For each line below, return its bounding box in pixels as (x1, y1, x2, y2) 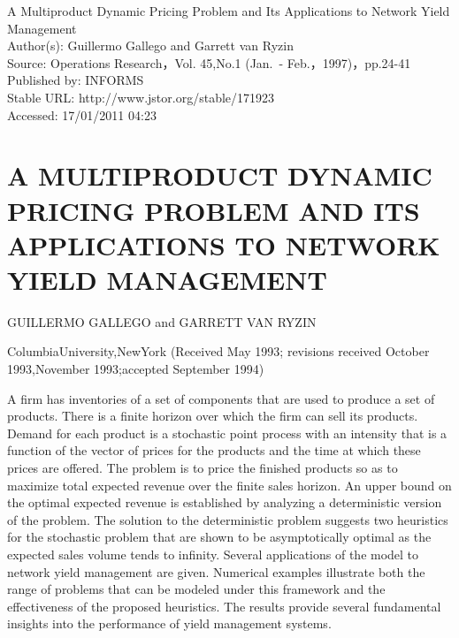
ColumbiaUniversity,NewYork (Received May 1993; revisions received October (7, 342, 430, 361)
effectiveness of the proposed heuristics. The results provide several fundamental (7, 596, 441, 615)
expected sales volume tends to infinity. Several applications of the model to (7, 544, 419, 563)
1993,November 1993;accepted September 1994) (7, 360, 264, 378)
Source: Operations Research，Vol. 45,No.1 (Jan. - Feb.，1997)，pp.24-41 (7, 53, 411, 72)
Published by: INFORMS (7, 71, 144, 89)
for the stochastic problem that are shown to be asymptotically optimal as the (7, 528, 432, 546)
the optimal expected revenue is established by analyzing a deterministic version (7, 493, 442, 512)
